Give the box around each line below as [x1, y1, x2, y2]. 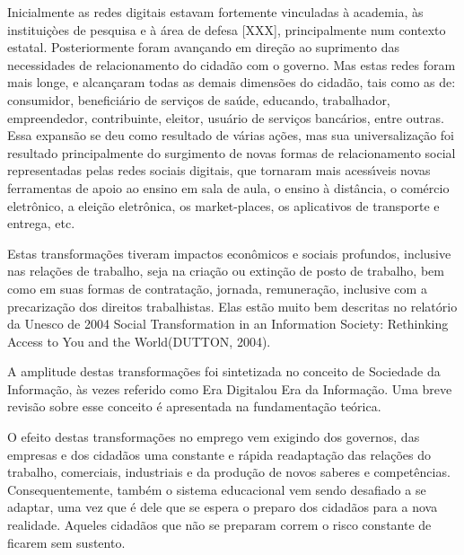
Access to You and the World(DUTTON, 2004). [7, 331, 271, 350]
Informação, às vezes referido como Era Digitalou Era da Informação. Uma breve [7, 379, 452, 398]
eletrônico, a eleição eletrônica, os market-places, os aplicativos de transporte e [7, 196, 440, 215]
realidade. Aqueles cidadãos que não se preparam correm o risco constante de [7, 515, 432, 534]
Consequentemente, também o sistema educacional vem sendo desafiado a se [7, 480, 426, 498]
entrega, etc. [7, 214, 75, 233]
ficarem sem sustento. [7, 533, 126, 551]
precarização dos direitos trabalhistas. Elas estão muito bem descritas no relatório [7, 296, 458, 315]
